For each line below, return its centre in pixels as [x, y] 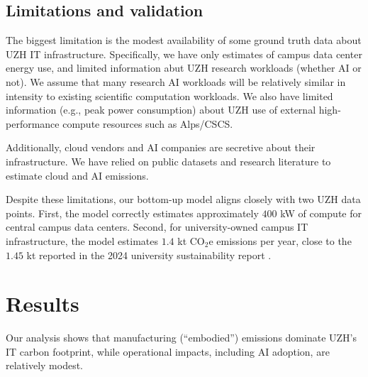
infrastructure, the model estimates [82, 240]
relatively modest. [45, 365]
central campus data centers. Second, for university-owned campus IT [157, 227]
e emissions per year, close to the [280, 240]
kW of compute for [321, 213]
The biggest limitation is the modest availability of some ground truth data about [184, 40]
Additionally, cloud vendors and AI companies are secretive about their [161, 147]
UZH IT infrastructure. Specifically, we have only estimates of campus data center [184, 54]
